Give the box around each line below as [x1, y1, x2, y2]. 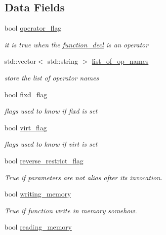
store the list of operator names [4, 72, 99, 82]
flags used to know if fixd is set [4, 106, 98, 116]
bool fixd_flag [4, 89, 47, 99]
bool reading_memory [4, 222, 72, 232]
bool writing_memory [4, 189, 71, 199]
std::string [47, 56, 78, 66]
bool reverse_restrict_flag [4, 155, 83, 165]
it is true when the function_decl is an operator [4, 39, 149, 49]
